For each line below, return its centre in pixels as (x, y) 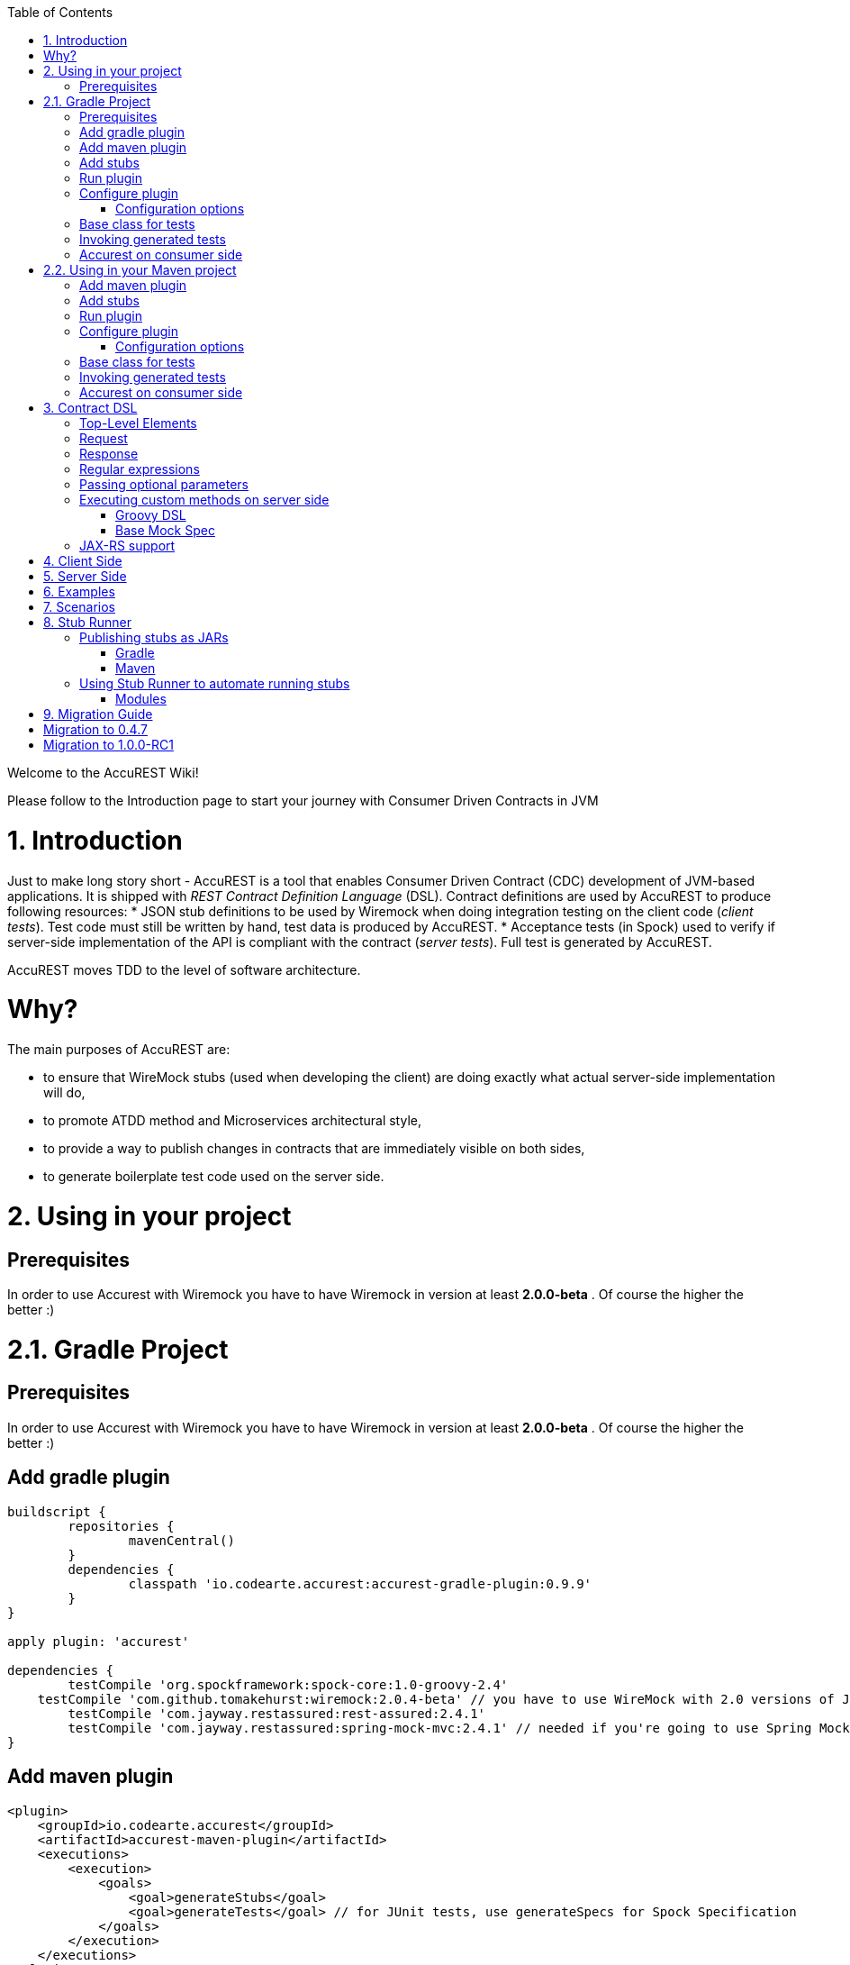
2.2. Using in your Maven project (140, 270)
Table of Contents (60, 12)
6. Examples (79, 591)
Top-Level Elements (138, 423)
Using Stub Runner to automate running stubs (215, 683)
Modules (141, 699)
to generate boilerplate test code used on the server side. (214, 1176)
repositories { (121, 1526)
